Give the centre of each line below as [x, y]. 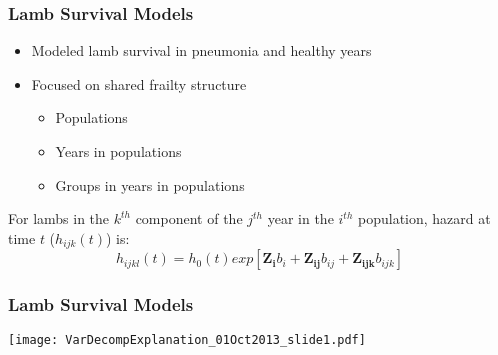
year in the [300, 218]
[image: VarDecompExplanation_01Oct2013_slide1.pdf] [187, 340]
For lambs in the [59, 218]
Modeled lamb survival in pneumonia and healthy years [201, 50]
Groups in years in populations [150, 184]
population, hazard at [424, 218]
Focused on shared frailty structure [139, 83]
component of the [189, 218]
